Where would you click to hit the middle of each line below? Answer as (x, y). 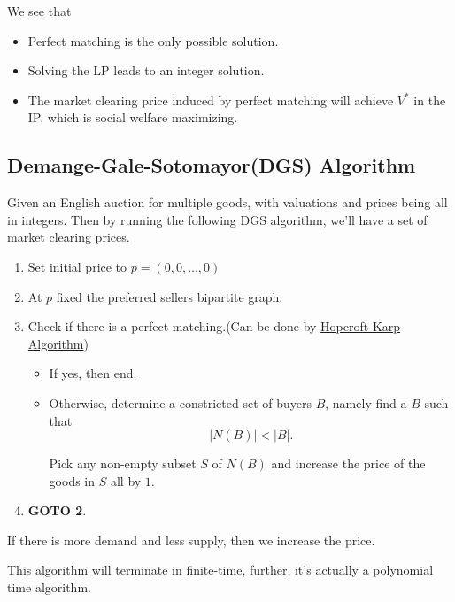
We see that (39, 11)
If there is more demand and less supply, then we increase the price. (191, 540)
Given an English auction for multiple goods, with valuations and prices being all (227, 202)
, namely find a (366, 402)
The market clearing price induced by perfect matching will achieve (211, 100)
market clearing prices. (69, 237)
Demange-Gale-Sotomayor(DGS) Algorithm (212, 165)
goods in (72, 480)
